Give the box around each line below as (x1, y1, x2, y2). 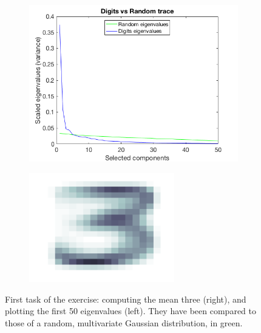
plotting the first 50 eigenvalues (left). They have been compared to (5, 304, 256, 317)
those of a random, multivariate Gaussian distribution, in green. (5, 316, 243, 329)
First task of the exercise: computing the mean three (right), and (5, 292, 246, 305)
